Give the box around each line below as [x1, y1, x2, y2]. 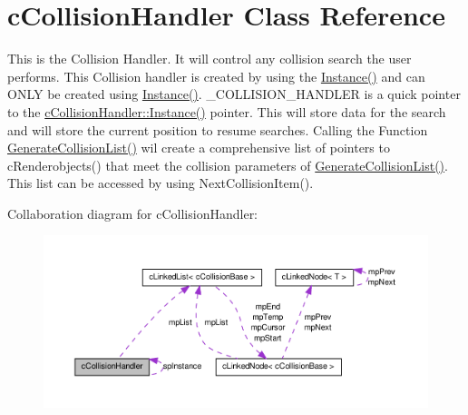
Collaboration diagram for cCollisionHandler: [7, 203, 258, 222]
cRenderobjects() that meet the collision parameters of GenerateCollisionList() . [7, 155, 448, 174]
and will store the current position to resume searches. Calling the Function [7, 120, 428, 139]
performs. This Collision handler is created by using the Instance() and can [7, 66, 425, 85]
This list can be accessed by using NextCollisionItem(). [7, 173, 314, 193]
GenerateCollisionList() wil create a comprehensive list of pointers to [7, 138, 390, 157]
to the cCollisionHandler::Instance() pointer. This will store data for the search [7, 102, 446, 121]
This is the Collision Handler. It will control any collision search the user [7, 49, 412, 68]
